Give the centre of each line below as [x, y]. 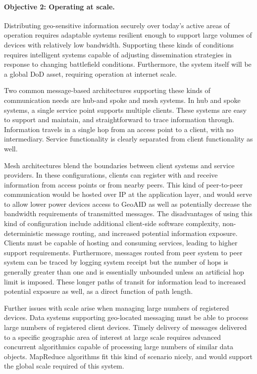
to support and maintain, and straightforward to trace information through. [119, 119]
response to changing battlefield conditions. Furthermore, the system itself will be [128, 64]
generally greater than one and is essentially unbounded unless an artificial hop [124, 272]
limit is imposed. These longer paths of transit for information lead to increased [125, 281]
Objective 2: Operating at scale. [59, 6]
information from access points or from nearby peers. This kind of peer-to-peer [124, 184]
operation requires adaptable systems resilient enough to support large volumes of [128, 35]
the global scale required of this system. [64, 366]
